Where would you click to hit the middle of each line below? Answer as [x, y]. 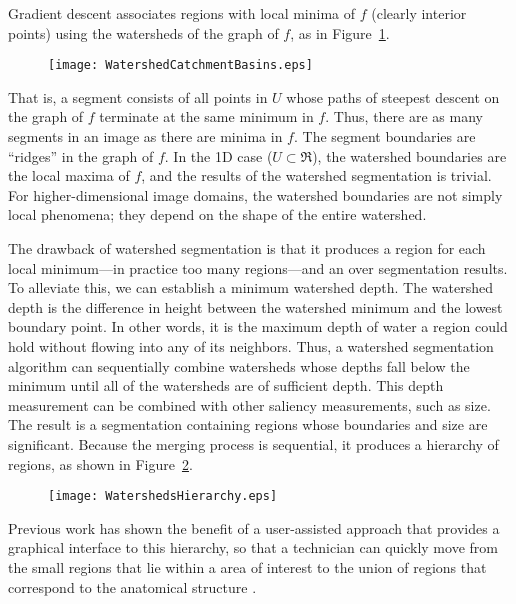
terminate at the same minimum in [206, 116]
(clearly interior [419, 13]
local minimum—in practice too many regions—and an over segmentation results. [258, 267]
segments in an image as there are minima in [145, 136]
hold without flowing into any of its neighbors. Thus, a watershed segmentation [251, 345]
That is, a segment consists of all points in [138, 96]
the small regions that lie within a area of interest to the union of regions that [247, 566]
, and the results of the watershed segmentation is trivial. [316, 175]
